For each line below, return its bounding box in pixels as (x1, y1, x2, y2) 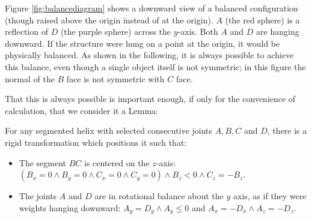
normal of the (5, 72, 55, 85)
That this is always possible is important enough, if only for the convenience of (5, 92, 296, 105)
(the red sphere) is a (225, 13, 300, 26)
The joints (19, 190, 57, 202)
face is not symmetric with (66, 72, 165, 85)
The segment (19, 156, 67, 169)
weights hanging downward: (19, 201, 121, 214)
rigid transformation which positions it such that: (5, 136, 187, 148)
